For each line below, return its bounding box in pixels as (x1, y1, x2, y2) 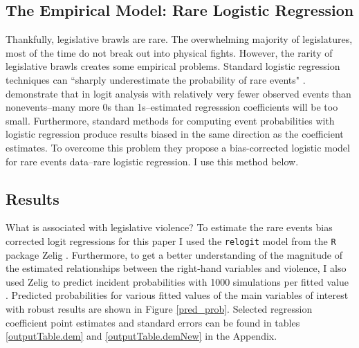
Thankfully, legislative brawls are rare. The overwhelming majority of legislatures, (6, 32, 353, 46)
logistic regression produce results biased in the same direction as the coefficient (6, 127, 344, 141)
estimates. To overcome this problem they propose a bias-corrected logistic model (6, 140, 350, 154)
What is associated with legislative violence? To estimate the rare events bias (6, 220, 333, 235)
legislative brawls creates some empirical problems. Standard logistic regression (6, 59, 340, 73)
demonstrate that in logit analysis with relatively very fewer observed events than (6, 86, 351, 100)
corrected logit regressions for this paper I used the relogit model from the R (6, 233, 336, 248)
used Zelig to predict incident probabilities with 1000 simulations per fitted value (6, 274, 349, 289)
